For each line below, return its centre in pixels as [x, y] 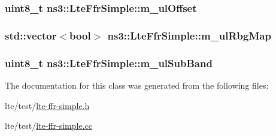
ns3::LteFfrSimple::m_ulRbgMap [189, 35]
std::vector [31, 35]
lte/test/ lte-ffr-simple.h [47, 105]
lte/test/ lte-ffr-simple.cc [49, 126]
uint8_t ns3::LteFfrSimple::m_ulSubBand [109, 63]
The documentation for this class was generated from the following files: [137, 85]
